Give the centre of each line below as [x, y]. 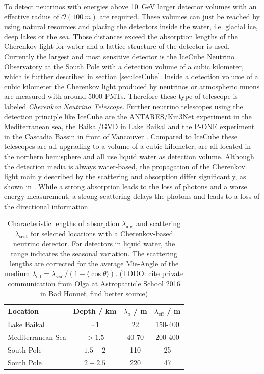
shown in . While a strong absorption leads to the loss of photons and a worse [126, 186]
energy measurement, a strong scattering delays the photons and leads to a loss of [132, 196]
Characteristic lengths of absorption [64, 223]
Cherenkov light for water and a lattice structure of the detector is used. [117, 46]
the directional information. [47, 206]
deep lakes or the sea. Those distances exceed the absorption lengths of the [121, 36]
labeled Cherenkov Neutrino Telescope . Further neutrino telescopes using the [124, 106]
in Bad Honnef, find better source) [94, 293]
